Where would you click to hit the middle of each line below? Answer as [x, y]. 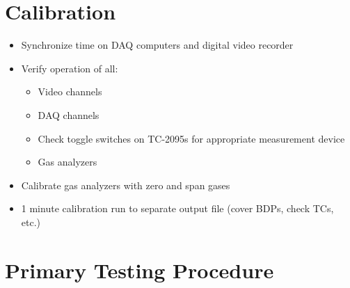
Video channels [70, 91]
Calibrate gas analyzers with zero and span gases [126, 185]
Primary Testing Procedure [140, 270]
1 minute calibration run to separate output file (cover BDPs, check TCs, [177, 208]
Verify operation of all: [70, 68]
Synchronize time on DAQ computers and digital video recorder [157, 45]
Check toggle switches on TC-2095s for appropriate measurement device [191, 138]
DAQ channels [69, 114]
